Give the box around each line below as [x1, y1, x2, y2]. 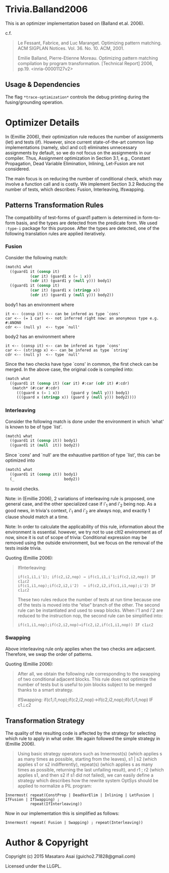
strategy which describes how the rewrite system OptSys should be [17, 777, 159, 784]
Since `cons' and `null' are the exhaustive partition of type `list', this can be [5, 452, 160, 458]
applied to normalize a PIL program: [17, 783, 92, 789]
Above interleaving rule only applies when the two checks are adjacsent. [5, 646, 156, 652]
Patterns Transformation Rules [5, 201, 104, 210]
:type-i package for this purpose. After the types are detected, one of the [5, 225, 160, 231]
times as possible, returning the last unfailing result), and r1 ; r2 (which [17, 766, 164, 772]
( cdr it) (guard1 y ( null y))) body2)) [30, 293, 114, 298]
